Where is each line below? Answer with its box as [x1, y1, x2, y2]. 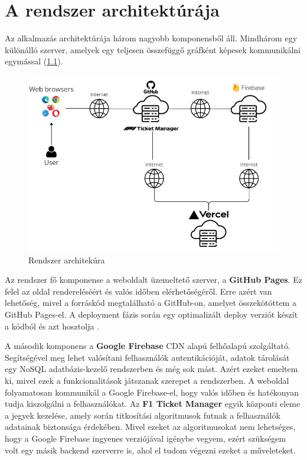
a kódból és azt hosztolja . [5, 319, 99, 332]
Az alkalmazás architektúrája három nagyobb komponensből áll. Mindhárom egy [5, 32, 298, 44]
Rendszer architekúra [28, 253, 105, 266]
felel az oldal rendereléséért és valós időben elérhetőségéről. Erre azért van [5, 285, 272, 297]
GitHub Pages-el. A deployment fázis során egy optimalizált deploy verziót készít [5, 308, 298, 320]
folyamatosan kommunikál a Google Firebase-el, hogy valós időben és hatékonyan [5, 386, 299, 398]
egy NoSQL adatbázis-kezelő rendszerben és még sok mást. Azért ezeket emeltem [5, 363, 298, 375]
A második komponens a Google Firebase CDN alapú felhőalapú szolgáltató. [5, 340, 290, 352]
